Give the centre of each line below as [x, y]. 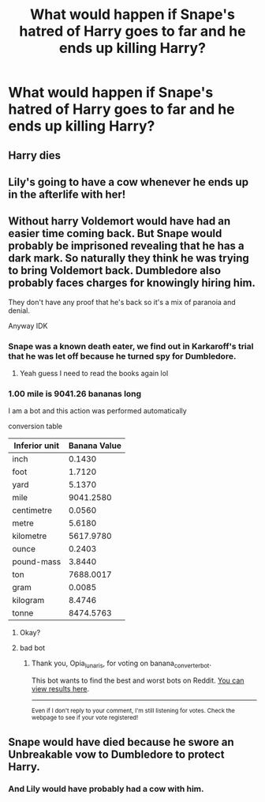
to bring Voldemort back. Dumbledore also [115, 271]
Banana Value [95, 446]
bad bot [32, 648]
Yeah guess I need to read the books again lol [94, 374]
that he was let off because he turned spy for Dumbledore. [122, 356]
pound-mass [37, 562]
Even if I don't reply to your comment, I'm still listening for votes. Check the [133, 711]
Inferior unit [37, 446]
